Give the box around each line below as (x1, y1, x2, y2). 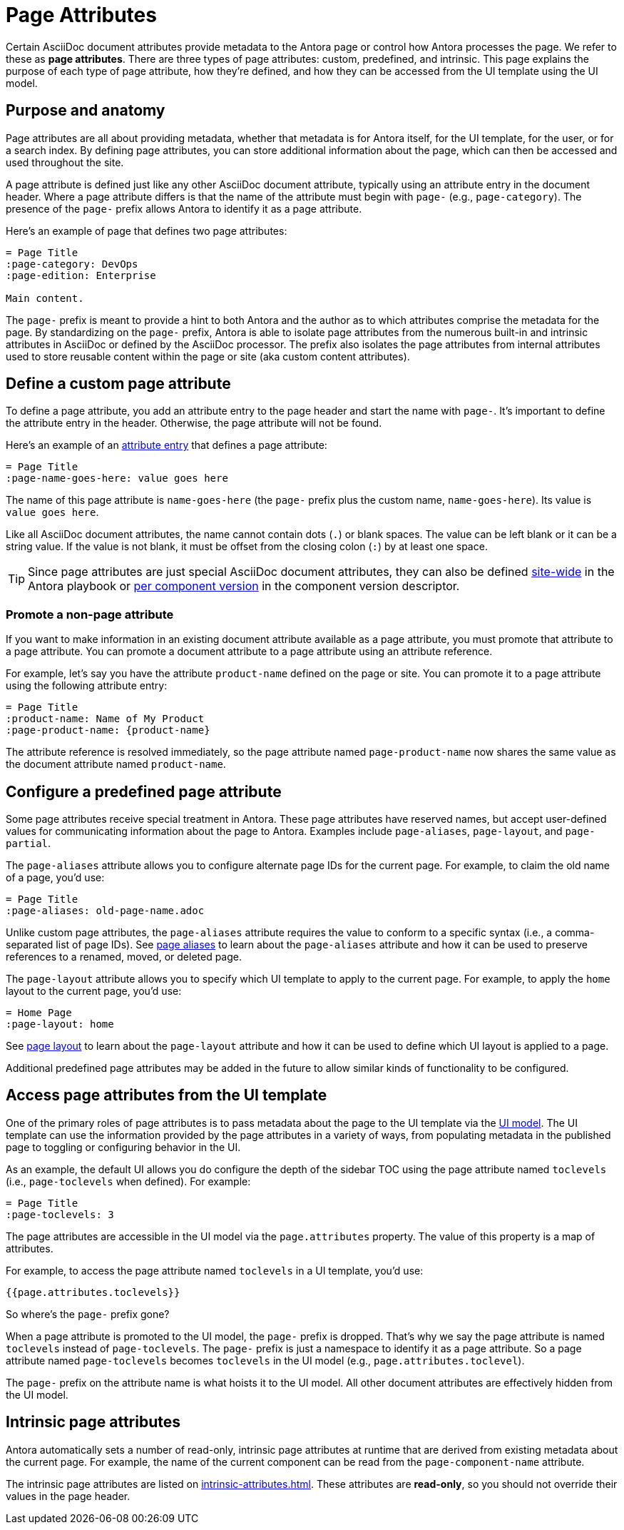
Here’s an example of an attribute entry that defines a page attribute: (6, 439, 327, 452)
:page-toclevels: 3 (6, 1208, 114, 1220)
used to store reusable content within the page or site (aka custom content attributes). (6, 350, 410, 363)
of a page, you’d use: (6, 871, 105, 884)
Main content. (6, 292, 84, 304)
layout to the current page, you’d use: (6, 985, 182, 998)
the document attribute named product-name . (6, 758, 226, 771)
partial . (6, 837, 51, 850)
